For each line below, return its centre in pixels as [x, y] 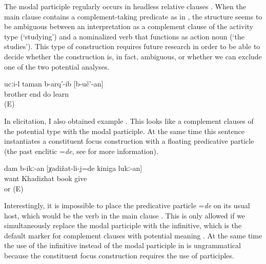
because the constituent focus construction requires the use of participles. [119, 256]
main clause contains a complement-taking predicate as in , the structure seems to [133, 16]
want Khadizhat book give [46, 178]
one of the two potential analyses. [57, 66]
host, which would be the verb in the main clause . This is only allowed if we [125, 215]
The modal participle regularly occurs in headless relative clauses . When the [125, 6]
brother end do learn [37, 93]
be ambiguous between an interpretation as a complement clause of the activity [129, 26]
